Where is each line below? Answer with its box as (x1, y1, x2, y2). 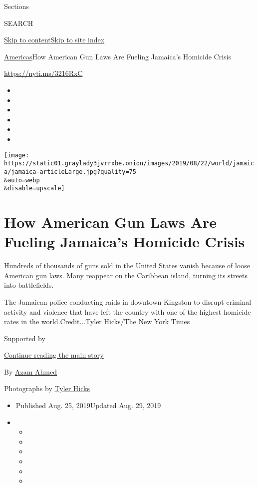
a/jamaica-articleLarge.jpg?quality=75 (4, 168, 136, 175)
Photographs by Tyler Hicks (4, 383, 90, 394)
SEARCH (4, 17, 33, 28)
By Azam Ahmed (4, 366, 57, 377)
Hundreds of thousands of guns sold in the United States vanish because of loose (4, 260, 251, 271)
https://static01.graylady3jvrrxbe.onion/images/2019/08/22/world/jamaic (4, 160, 255, 167)
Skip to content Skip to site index (4, 34, 105, 45)
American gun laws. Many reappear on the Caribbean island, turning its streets (4, 270, 248, 280)
